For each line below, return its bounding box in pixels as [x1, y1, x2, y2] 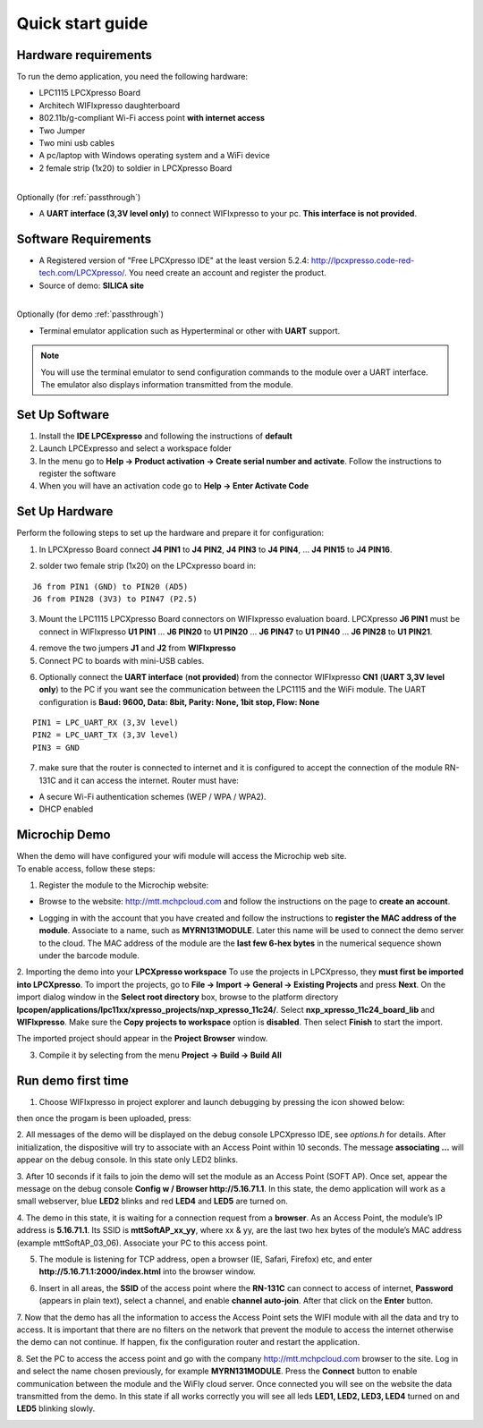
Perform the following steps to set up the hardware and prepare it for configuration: [16, 528, 325, 539]
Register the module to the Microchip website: [38, 880, 209, 890]
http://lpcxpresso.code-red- [310, 255, 415, 266]
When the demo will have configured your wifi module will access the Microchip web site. [16, 851, 347, 862]
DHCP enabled [38, 803, 94, 814]
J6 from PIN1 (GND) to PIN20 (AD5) [32, 582, 189, 591]
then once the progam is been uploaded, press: [16, 1113, 191, 1124]
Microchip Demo [16, 828, 111, 843]
